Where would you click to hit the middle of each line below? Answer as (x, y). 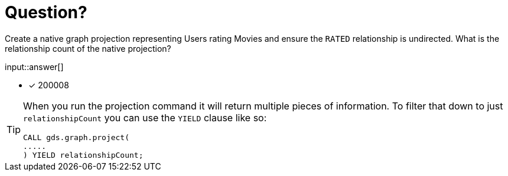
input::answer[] (34, 67)
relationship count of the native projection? (88, 48)
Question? (46, 12)
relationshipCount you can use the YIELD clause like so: (145, 117)
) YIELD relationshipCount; (83, 155)
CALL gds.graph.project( (76, 137)
